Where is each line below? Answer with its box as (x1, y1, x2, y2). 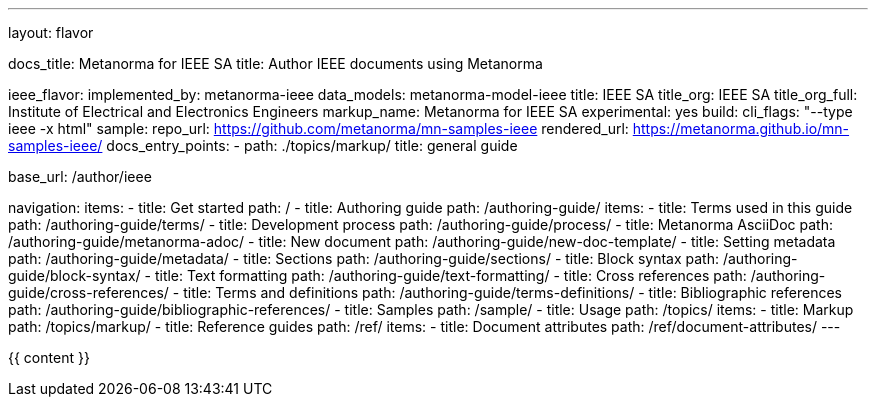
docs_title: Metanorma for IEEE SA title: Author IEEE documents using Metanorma (8, 55, 543, 72)
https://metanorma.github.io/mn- (632, 120, 850, 137)
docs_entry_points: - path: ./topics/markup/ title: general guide (106, 137, 518, 154)
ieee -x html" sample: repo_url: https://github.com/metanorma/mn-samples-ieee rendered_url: (8, 120, 629, 137)
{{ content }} (8, 349, 90, 366)
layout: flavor (8, 24, 94, 41)
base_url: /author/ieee (8, 168, 152, 185)
